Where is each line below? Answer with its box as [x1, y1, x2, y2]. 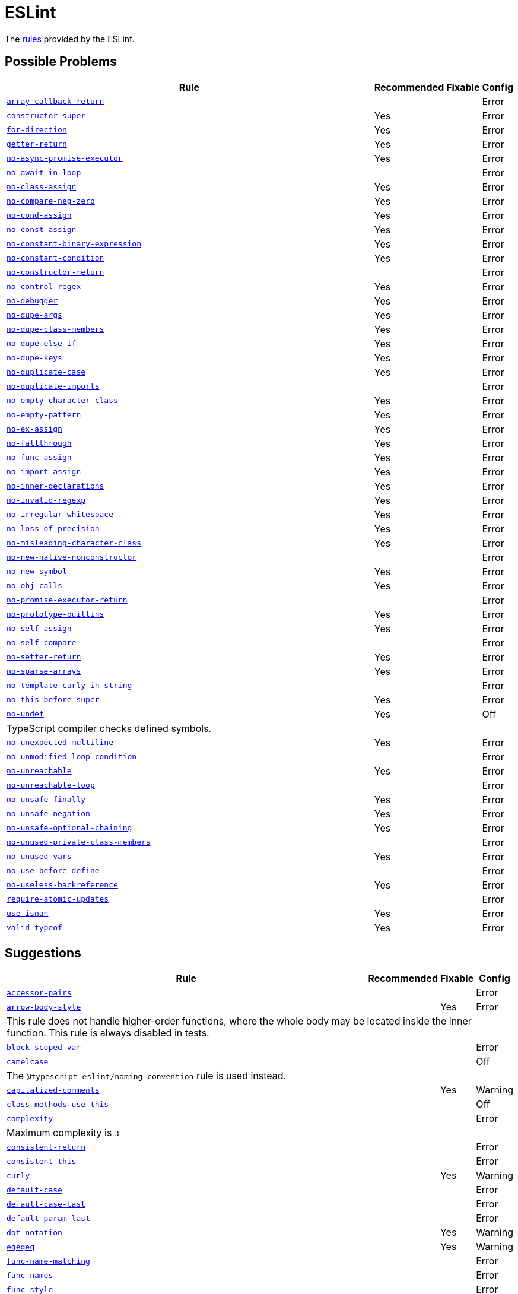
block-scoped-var [7, 1042, 81, 1052]
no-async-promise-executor [7, 154, 123, 163]
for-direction [7, 125, 67, 135]
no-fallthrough [7, 439, 72, 448]
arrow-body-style [7, 1002, 81, 1011]
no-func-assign [7, 453, 72, 462]
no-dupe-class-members [7, 325, 104, 334]
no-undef [7, 709, 44, 719]
